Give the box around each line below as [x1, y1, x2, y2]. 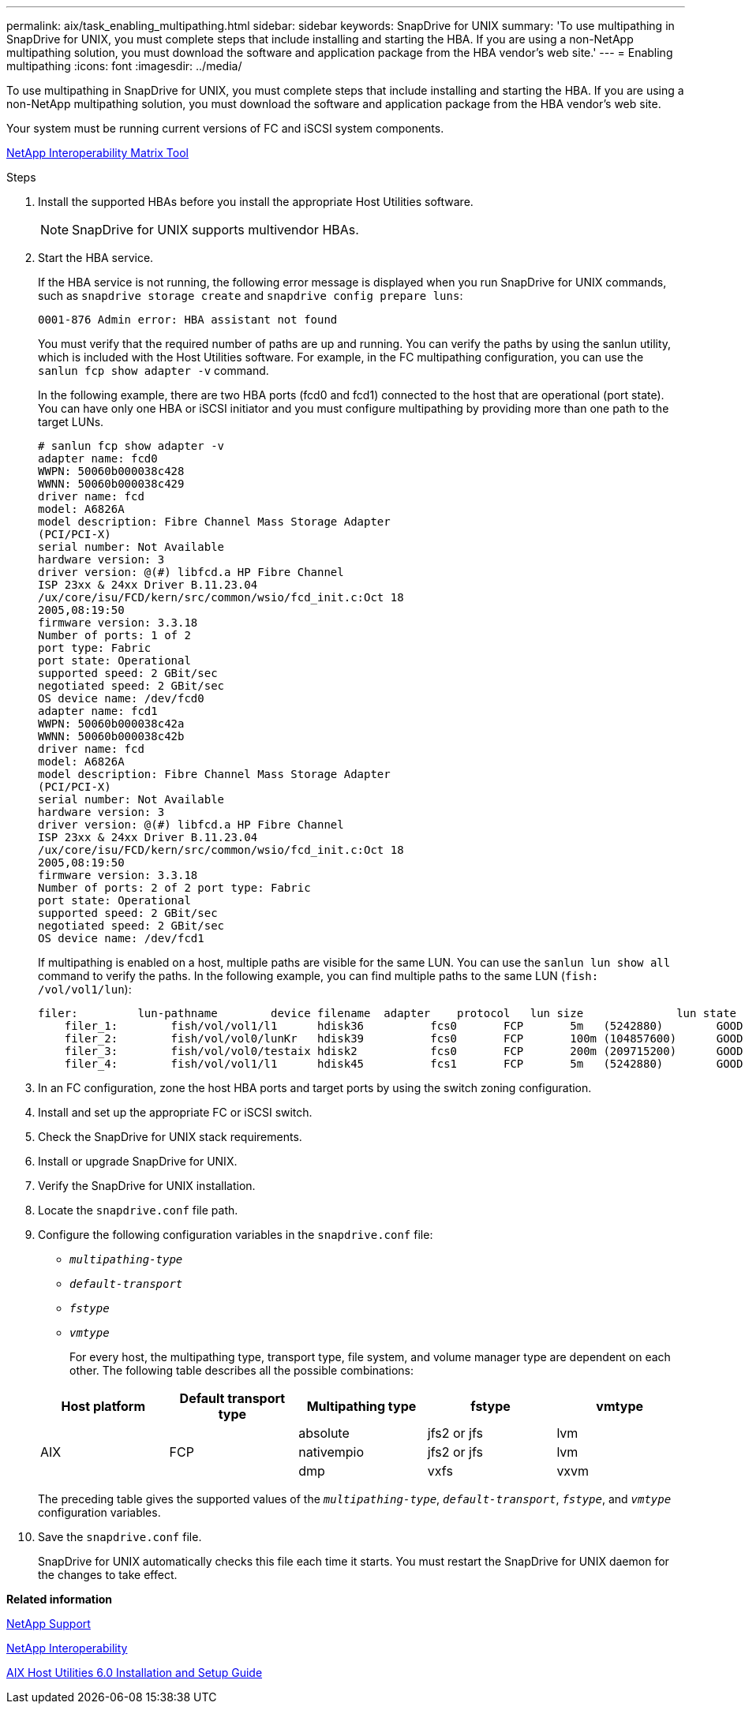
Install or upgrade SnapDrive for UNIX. [38, 1154, 238, 1168]
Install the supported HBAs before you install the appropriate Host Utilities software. [38, 195, 474, 208]
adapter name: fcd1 [38, 705, 158, 717]
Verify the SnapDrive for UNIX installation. [38, 1179, 256, 1192]
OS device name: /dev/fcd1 [38, 932, 204, 945]
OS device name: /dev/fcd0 [38, 692, 204, 705]
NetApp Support [6, 1617, 91, 1630]
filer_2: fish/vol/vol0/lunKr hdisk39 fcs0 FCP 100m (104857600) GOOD [64, 1032, 743, 1045]
